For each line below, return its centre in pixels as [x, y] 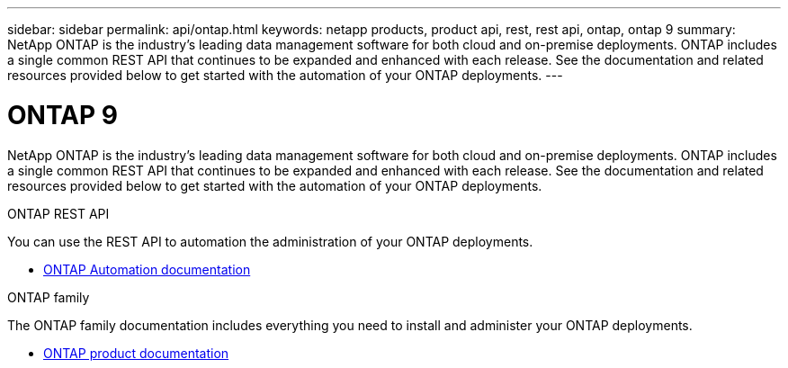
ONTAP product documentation [136, 353]
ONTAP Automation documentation [147, 269]
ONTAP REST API [58, 213]
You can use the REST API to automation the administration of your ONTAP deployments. [270, 241]
